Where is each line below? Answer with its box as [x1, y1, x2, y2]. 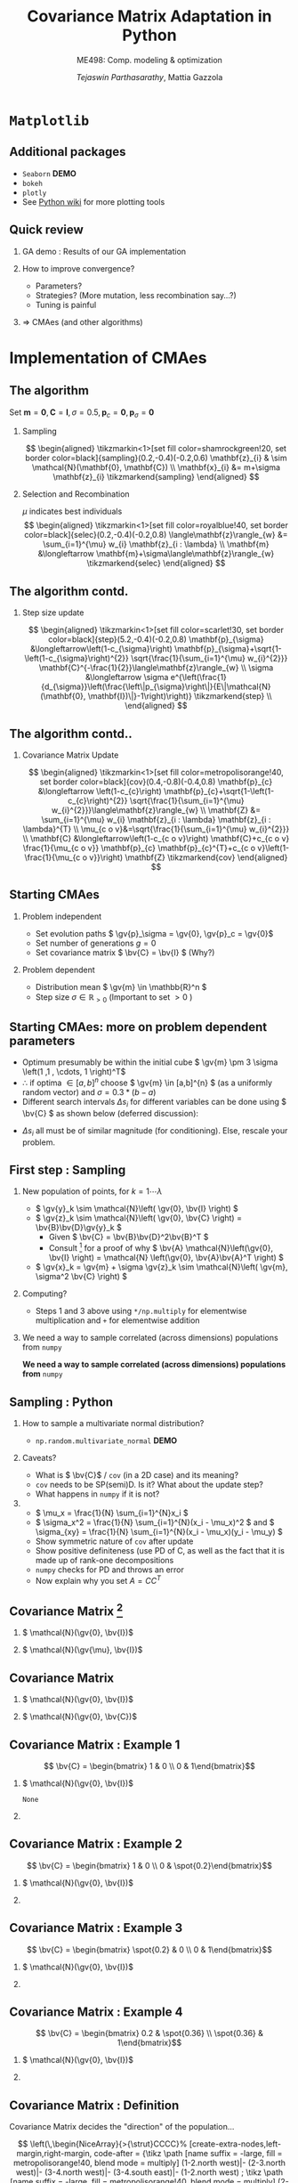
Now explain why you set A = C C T [35, 1573, 162, 1586]
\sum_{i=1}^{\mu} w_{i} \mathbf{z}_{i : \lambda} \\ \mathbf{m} [43, 539, 270, 549]
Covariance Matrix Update [21, 750, 119, 760]
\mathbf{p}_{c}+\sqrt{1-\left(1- [163, 785, 275, 796]
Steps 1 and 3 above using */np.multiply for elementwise [35, 1306, 247, 1317]
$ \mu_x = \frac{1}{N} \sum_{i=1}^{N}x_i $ [35, 1507, 189, 1518]
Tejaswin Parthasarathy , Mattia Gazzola [76, 71, 223, 82]
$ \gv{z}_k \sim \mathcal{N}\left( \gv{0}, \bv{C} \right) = [35, 1213, 243, 1223]
